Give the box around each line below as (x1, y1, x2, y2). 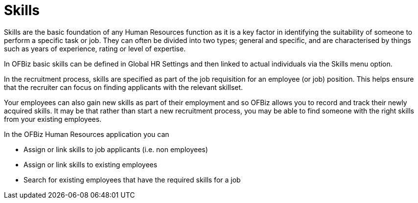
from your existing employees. (4, 114, 102, 123)
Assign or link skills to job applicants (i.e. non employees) (23, 145, 208, 154)
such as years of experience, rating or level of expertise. (4, 44, 186, 53)
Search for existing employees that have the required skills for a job (23, 175, 241, 184)
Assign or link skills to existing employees (23, 160, 158, 169)
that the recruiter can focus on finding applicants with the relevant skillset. (4, 83, 243, 91)
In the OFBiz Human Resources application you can (4, 130, 169, 138)
